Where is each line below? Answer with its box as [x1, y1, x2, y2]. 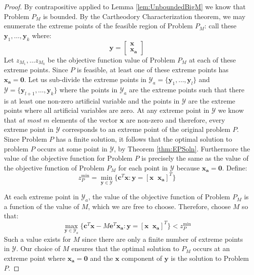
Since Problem [4, 134, 47, 144]
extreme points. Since [4, 64, 68, 75]
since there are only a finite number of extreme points [82, 233, 243, 244]
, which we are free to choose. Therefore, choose [88, 201, 231, 211]
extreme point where [4, 253, 65, 263]
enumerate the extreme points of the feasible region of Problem [4, 21, 193, 31]
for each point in [118, 162, 168, 172]
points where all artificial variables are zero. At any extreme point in [4, 105, 210, 115]
